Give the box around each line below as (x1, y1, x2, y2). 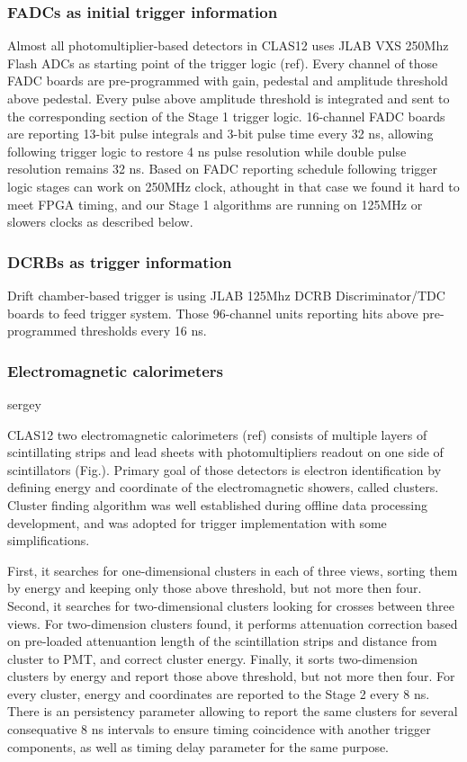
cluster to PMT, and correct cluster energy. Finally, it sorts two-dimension (7, 649, 418, 668)
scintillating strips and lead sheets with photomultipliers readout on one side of (7, 443, 444, 462)
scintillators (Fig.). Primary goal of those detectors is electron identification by (7, 460, 442, 479)
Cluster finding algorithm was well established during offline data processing (7, 495, 427, 514)
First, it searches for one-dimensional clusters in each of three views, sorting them (7, 560, 458, 579)
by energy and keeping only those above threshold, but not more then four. (7, 578, 422, 597)
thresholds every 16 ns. (80, 321, 207, 340)
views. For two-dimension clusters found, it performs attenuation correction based (7, 614, 458, 632)
